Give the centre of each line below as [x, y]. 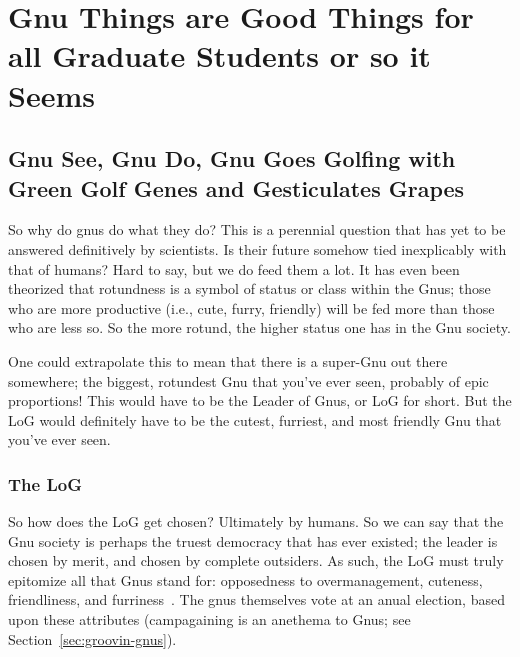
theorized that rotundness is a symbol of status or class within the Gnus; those [249, 288]
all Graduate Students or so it [219, 55]
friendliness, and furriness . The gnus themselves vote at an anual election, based [256, 599]
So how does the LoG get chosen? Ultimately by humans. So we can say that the [256, 521]
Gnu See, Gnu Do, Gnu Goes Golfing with [232, 158]
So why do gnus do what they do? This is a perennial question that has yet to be [257, 229]
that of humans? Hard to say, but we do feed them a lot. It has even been [234, 268]
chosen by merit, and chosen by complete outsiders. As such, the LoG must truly [256, 560]
